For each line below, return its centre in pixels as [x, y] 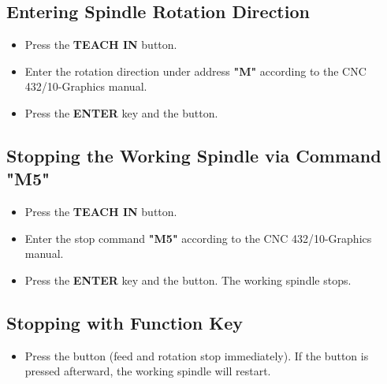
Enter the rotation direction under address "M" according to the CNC [195, 71]
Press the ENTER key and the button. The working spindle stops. [188, 280]
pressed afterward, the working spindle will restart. [148, 371]
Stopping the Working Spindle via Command [194, 155]
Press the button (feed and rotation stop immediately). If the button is [197, 355]
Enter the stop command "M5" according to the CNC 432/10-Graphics [198, 238]
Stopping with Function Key [125, 322]
